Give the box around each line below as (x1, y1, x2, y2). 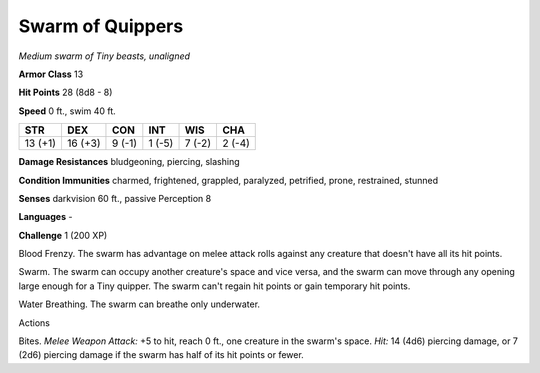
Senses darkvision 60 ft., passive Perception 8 (18, 192, 212, 204)
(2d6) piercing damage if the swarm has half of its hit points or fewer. (18, 349, 304, 361)
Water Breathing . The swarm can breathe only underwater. (18, 298, 260, 310)
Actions (18, 316, 50, 329)
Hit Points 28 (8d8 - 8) (18, 86, 113, 99)
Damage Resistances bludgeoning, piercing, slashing (18, 156, 240, 168)
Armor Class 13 (18, 68, 84, 80)
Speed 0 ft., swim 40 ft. (18, 105, 117, 117)
